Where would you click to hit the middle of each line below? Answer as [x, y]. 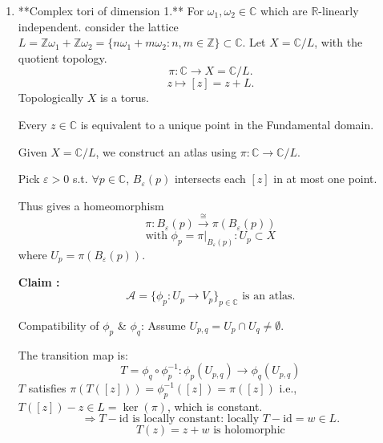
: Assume [163, 325]
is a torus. [125, 98]
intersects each [210, 179]
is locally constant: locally [196, 419]
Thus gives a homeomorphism [91, 205]
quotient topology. [62, 57]
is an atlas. [269, 297]
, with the [339, 42]
